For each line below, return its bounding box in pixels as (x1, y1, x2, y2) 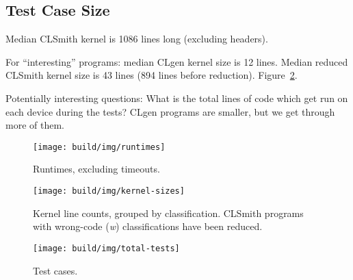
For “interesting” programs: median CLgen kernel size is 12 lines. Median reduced (5, 54, 348, 68)
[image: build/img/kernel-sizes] (33, 186, 185, 196)
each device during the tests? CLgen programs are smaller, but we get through (5, 104, 335, 118)
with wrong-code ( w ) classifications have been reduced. (33, 219, 263, 233)
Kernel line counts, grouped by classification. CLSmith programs (33, 205, 304, 220)
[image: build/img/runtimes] (33, 142, 166, 152)
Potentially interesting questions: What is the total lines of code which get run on (5, 90, 348, 105)
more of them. (5, 118, 64, 132)
